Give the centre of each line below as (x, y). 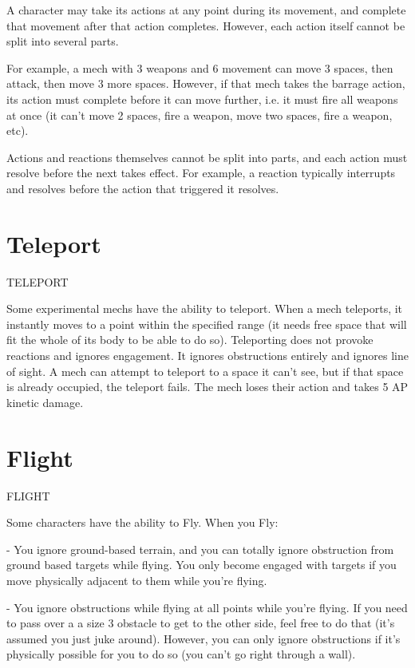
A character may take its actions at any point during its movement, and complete (206, 10)
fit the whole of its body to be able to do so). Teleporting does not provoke (190, 340)
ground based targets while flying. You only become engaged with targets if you (202, 565)
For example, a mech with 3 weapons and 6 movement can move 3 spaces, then (200, 67)
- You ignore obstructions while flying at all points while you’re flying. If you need (207, 607)
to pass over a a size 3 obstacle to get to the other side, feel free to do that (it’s (201, 623)
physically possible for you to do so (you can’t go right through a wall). (181, 654)
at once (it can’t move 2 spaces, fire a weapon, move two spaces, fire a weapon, (200, 115)
